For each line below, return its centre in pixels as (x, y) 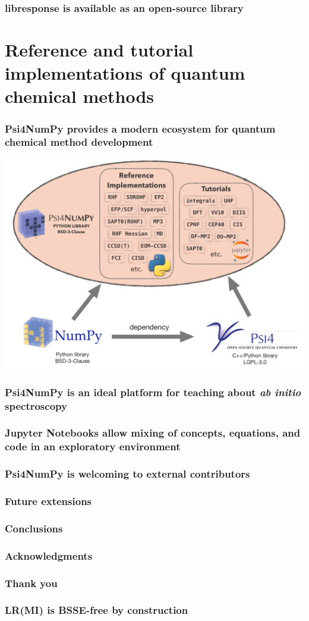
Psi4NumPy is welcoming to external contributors (127, 474)
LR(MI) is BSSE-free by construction (97, 610)
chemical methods (80, 96)
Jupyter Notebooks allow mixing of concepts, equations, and (153, 433)
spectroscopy (36, 405)
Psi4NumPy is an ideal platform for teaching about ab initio (153, 392)
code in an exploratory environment (93, 446)
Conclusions (34, 528)
